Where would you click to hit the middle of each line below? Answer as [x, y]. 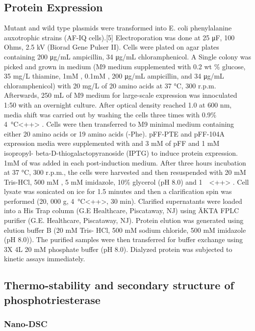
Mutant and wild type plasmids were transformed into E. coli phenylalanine [118, 28]
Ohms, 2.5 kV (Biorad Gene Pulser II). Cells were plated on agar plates [112, 47]
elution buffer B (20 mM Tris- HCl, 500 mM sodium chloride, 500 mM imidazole [125, 230]
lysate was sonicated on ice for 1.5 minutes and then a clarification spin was [118, 191]
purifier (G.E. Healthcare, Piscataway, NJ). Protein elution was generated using [124, 220]
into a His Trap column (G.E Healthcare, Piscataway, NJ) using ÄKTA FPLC [122, 210]
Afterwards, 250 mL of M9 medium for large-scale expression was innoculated [121, 95]
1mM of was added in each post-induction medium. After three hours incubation [125, 162]
